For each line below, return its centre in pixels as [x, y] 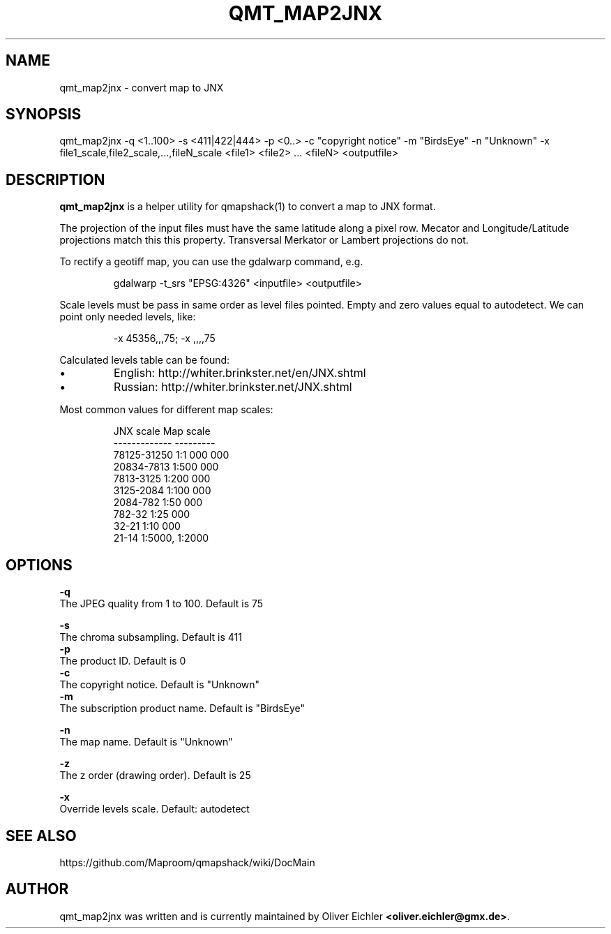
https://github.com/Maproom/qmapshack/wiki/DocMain [187, 862]
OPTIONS [39, 565]
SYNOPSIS [44, 114]
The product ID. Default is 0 [123, 661]
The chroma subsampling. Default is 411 [151, 637]
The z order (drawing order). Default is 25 [155, 776]
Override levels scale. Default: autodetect [154, 809]
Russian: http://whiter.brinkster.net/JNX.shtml [233, 387]
